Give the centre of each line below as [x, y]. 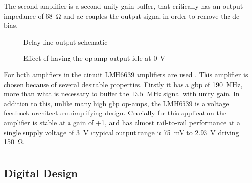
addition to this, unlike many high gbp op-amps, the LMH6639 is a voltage [116, 103]
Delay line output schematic [66, 41]
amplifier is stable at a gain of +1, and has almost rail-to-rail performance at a [122, 122]
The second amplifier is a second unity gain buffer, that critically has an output [124, 6]
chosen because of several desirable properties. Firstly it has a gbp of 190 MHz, [123, 84]
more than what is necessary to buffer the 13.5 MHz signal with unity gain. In [122, 94]
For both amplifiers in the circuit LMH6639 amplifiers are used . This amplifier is [126, 74]
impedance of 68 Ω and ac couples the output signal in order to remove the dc [122, 15]
